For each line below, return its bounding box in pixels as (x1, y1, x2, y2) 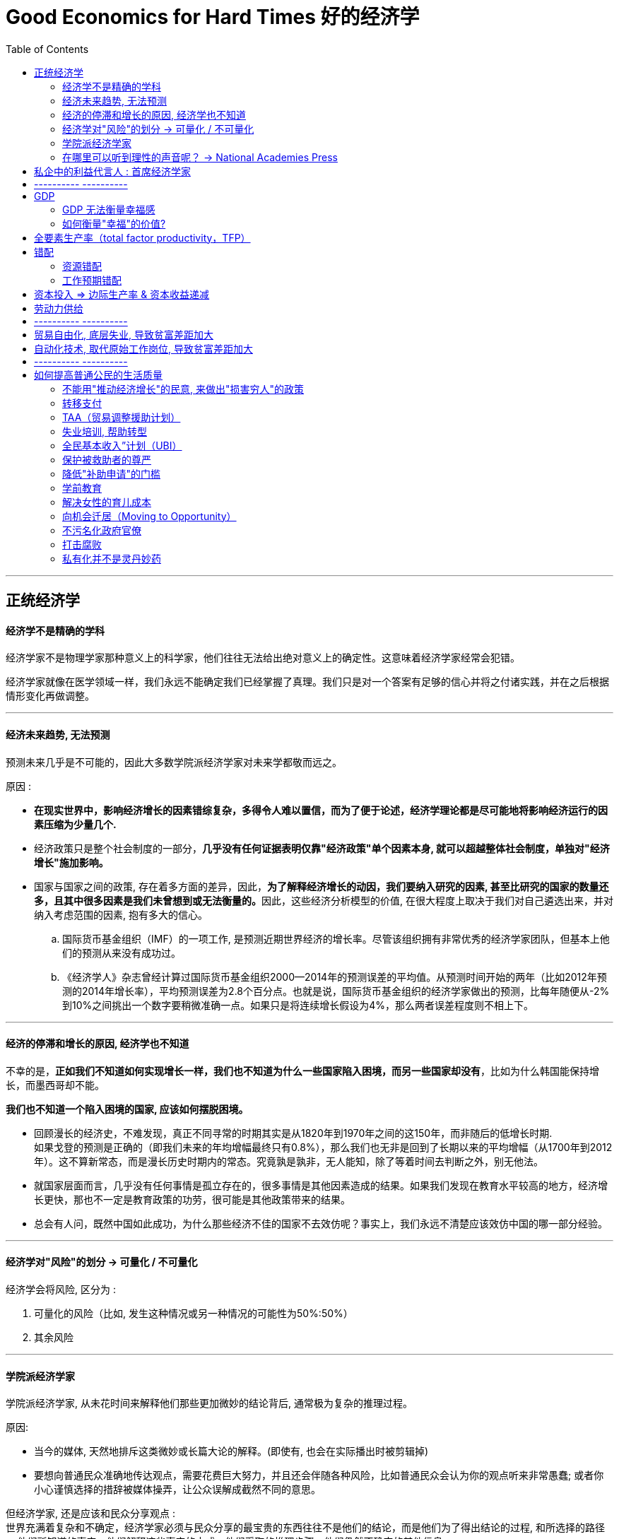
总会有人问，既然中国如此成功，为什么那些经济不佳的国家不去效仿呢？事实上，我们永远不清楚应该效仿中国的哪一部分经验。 (34, 1217, 608, 1230)
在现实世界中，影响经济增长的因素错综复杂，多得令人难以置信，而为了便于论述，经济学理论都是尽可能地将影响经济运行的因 (34, 803, 608, 816)
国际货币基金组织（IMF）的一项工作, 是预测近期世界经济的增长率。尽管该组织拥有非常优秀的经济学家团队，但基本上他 (62, 932, 610, 945)
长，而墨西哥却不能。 (6, 1078, 105, 1091)
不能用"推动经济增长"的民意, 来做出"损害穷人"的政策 (62, 382, 305, 395)
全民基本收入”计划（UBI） (62, 439, 182, 452)
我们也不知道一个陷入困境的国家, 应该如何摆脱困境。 (6, 1102, 249, 1115)
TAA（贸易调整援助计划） (62, 411, 181, 423)
